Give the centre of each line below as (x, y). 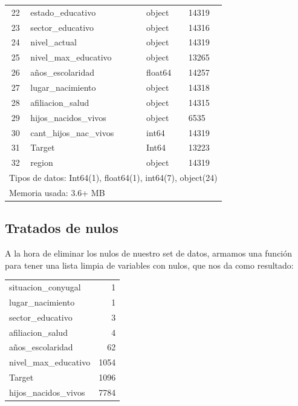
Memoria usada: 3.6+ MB (57, 192)
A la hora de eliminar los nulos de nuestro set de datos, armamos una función (149, 253)
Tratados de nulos (62, 228)
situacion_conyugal (45, 287)
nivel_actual (53, 42)
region (42, 162)
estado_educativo (63, 12)
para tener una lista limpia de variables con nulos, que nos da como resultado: (149, 265)
